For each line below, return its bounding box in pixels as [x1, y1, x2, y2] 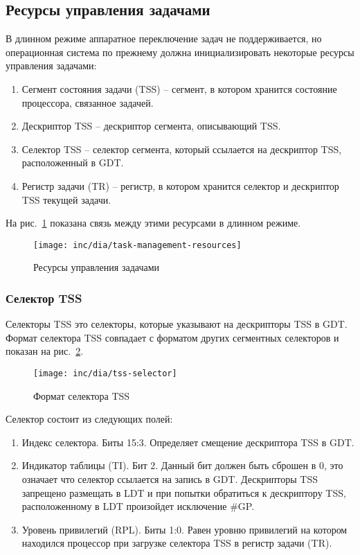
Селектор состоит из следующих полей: [6, 412, 173, 426]
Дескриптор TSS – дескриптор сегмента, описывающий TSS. [21, 118, 281, 133]
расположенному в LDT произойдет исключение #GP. [21, 499, 255, 513]
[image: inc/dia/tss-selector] [33, 368, 177, 378]
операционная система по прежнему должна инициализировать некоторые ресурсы [6, 44, 354, 59]
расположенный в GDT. [21, 155, 124, 170]
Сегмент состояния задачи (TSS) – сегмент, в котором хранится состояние [21, 81, 337, 96]
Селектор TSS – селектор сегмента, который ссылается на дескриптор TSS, [21, 141, 342, 156]
